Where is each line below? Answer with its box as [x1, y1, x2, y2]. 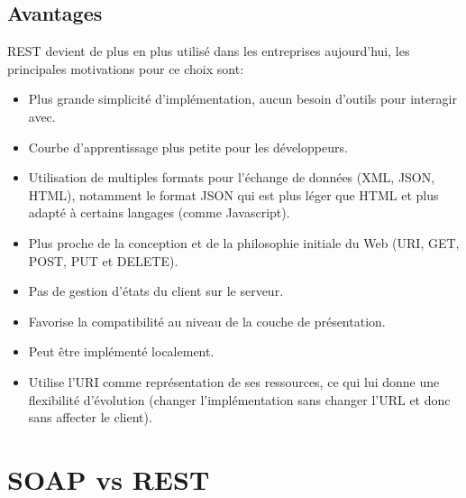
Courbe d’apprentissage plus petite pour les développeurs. [28, 137, 348, 156]
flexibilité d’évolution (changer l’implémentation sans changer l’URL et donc [28, 390, 451, 409]
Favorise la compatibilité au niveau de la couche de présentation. [28, 311, 386, 330]
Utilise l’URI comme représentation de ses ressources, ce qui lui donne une [28, 372, 440, 391]
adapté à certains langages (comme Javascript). [28, 203, 290, 222]
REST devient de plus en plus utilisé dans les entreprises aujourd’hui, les [7, 41, 410, 60]
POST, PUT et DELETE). [28, 251, 178, 270]
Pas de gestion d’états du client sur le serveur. [28, 281, 284, 300]
